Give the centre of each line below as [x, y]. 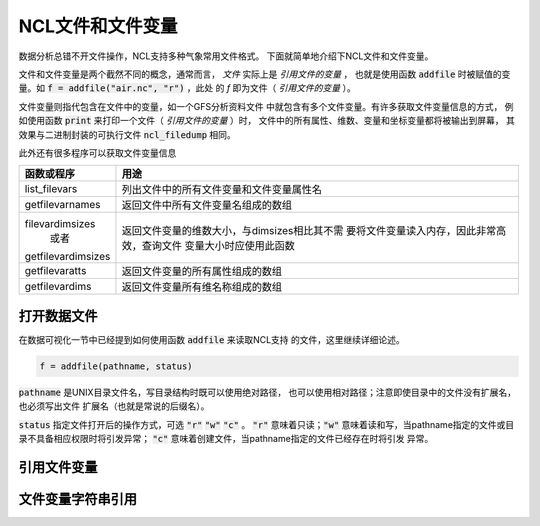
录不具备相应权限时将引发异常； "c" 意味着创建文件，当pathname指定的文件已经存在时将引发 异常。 [226, 438]
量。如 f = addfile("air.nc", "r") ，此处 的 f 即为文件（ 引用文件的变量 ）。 [187, 88]
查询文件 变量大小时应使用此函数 [218, 246]
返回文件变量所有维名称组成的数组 [201, 287]
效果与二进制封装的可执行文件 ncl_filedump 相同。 [127, 134]
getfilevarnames [62, 205]
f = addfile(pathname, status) [116, 366]
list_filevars [51, 189]
